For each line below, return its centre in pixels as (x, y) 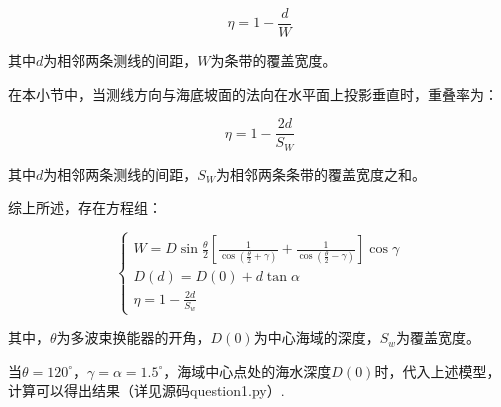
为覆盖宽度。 (438, 337)
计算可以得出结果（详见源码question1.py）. (146, 390)
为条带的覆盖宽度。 (273, 60)
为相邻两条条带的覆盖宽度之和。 (320, 173)
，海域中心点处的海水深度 (247, 370)
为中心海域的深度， (316, 337)
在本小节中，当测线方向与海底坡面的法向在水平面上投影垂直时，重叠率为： (253, 93)
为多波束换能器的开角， (133, 337)
